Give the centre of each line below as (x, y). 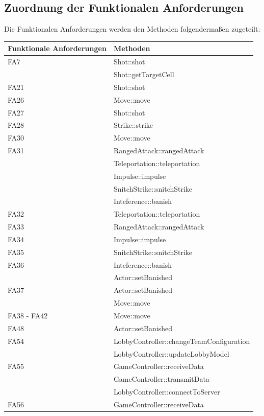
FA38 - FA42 (28, 316)
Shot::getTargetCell (144, 74)
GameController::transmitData (161, 379)
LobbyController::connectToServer (167, 392)
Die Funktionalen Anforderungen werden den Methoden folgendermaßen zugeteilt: (132, 29)
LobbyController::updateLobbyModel (171, 353)
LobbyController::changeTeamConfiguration (182, 341)
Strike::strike (133, 125)
